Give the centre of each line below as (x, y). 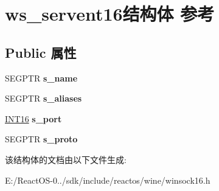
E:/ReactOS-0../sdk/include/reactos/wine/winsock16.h (108, 180)
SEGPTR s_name (41, 78)
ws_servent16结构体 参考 (110, 14)
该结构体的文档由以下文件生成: (66, 159)
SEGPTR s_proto (41, 139)
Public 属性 (41, 52)
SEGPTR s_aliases (43, 98)
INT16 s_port (33, 118)
